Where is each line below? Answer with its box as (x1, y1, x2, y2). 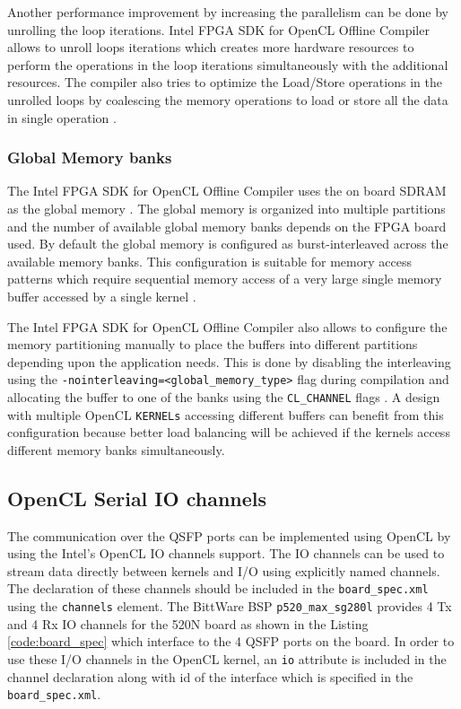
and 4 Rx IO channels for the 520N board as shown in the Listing (7, 614, 369, 633)
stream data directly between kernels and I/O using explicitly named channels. (7, 561, 440, 580)
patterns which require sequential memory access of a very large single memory (7, 269, 442, 288)
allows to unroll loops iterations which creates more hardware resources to (7, 38, 414, 57)
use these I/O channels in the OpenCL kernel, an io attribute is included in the (7, 649, 447, 668)
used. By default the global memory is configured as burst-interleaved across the (7, 234, 448, 253)
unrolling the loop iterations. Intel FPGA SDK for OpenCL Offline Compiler (7, 20, 430, 39)
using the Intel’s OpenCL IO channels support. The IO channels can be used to (7, 544, 445, 563)
